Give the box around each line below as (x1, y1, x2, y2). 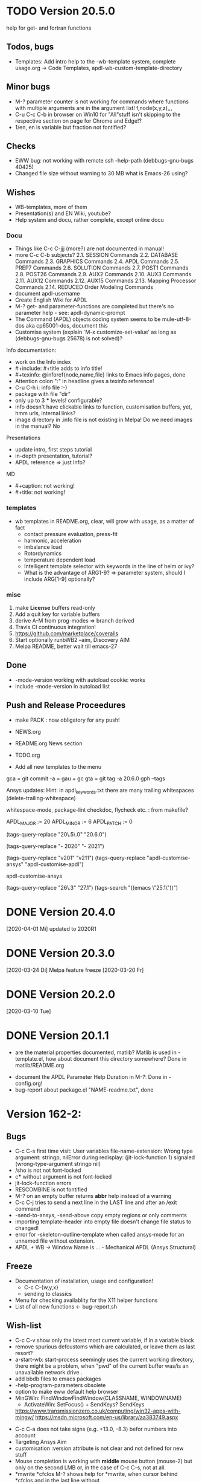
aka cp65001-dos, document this (26, 322, 109, 329)
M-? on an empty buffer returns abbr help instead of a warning (14, 1192, 172, 1200)
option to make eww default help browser (14, 1388, 119, 1395)
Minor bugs (6, 82, 51, 92)
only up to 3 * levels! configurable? (14, 397, 103, 404)
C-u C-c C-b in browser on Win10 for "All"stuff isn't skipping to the (14, 111, 181, 118)
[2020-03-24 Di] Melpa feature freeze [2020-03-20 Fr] (6, 966, 144, 974)
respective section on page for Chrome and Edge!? (14, 117, 142, 125)
